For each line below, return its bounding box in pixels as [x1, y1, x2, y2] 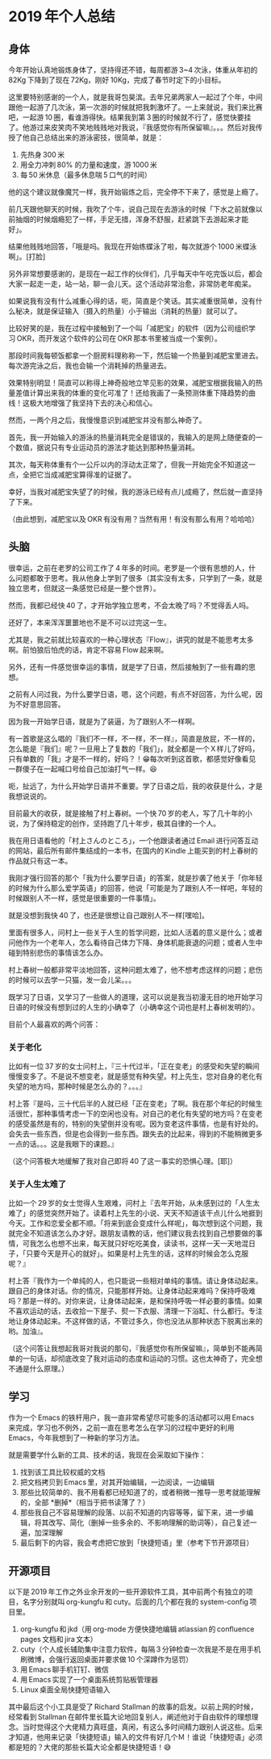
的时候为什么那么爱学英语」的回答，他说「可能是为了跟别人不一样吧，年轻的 [8, 883, 263, 892]
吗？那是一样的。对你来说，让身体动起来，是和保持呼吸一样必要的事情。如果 [8, 1296, 263, 1306]
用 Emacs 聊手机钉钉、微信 [19, 1665, 109, 1674]
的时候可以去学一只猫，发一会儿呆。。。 [8, 975, 135, 984]
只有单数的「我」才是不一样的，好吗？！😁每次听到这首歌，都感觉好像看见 [8, 754, 256, 763]
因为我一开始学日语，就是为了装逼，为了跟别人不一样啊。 [8, 716, 199, 726]
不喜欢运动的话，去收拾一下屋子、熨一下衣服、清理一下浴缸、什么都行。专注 [8, 1306, 263, 1316]
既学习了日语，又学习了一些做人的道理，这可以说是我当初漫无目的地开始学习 [8, 992, 263, 1001]
